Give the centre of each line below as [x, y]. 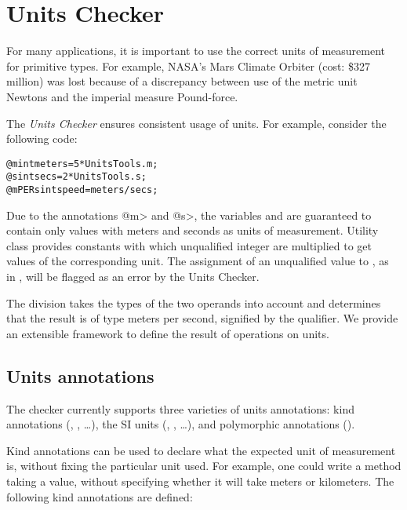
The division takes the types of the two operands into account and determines [194, 302]
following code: [42, 138]
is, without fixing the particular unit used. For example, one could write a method [204, 466]
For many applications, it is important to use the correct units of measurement [196, 51]
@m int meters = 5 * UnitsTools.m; [82, 164]
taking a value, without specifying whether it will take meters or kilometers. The [200, 481]
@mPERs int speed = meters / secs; [82, 190]
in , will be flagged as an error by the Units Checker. [133, 277]
